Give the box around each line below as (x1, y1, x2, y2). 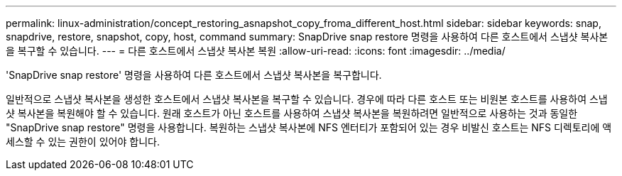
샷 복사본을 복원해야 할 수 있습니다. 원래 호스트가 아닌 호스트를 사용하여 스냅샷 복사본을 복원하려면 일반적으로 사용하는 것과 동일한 (6, 107, 578, 119)
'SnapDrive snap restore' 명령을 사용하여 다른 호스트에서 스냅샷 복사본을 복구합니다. (6, 69, 382, 81)
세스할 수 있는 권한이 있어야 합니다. (6, 136, 160, 148)
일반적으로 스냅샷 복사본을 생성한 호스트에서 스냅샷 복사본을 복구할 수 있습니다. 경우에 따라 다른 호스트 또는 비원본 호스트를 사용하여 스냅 (6, 93, 608, 105)
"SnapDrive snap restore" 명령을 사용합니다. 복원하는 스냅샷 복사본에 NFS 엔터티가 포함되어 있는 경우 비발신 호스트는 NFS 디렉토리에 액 (6, 121, 612, 133)
